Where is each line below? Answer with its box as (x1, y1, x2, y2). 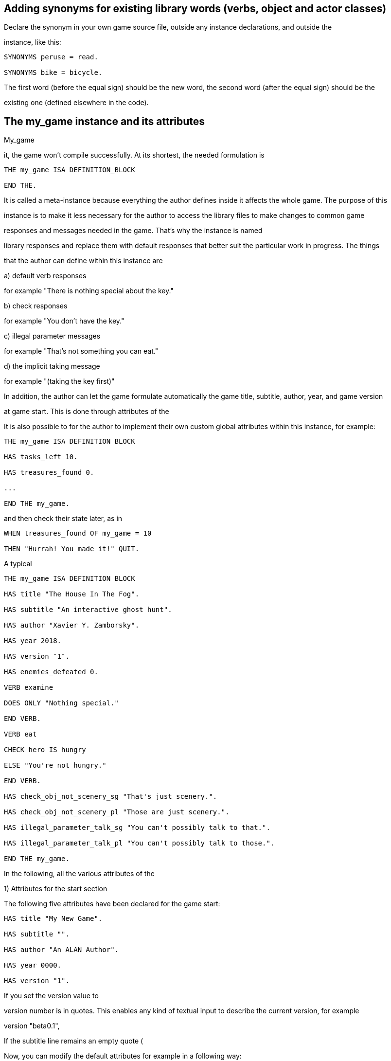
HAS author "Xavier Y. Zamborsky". (4, 621, 140, 629)
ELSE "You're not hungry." (4, 761, 107, 770)
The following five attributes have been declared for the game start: (4, 899, 220, 908)
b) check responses (4, 302, 68, 310)
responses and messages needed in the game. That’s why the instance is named (4, 226, 263, 235)
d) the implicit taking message (4, 362, 100, 371)
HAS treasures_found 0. (4, 468, 94, 477)
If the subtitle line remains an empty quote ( (4, 1037, 143, 1045)
